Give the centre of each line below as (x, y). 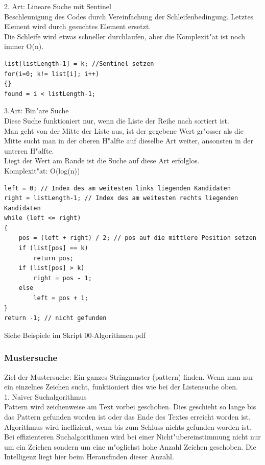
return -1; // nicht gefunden (55, 318)
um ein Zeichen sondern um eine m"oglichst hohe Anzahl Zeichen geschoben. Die (130, 446)
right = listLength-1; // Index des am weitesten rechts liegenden (121, 198)
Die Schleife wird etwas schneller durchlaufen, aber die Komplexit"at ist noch (125, 36)
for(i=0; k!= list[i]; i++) (52, 74)
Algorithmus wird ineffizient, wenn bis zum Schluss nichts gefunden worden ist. (128, 426)
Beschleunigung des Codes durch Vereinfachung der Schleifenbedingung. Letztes (129, 16)
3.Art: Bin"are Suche (37, 111)
